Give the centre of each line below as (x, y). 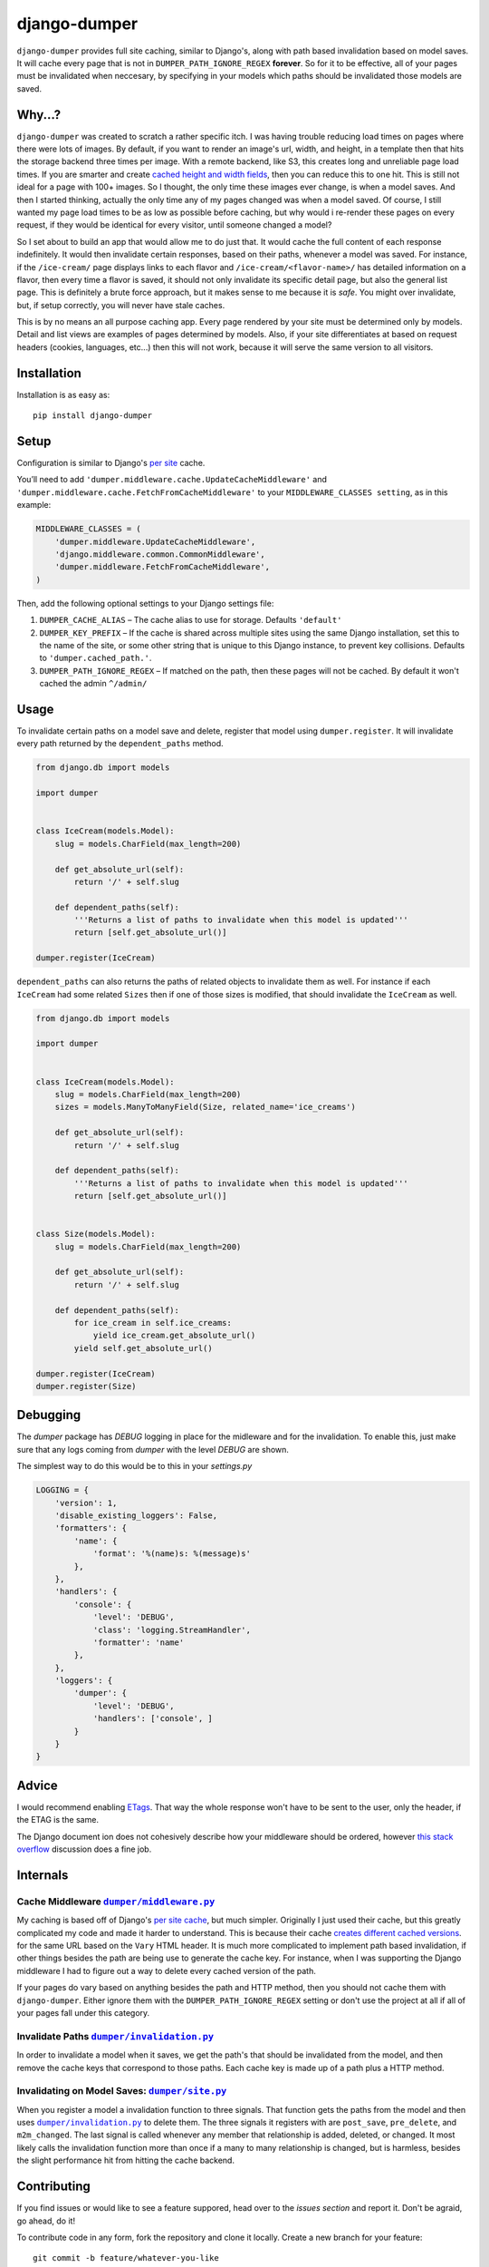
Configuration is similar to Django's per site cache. (111, 463)
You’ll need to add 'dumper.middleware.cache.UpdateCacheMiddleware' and (172, 480)
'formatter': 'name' (139, 1642)
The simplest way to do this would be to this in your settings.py (134, 1466)
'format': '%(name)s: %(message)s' (172, 1554)
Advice (37, 1785)
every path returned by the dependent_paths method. (120, 744)
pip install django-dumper (93, 416)
